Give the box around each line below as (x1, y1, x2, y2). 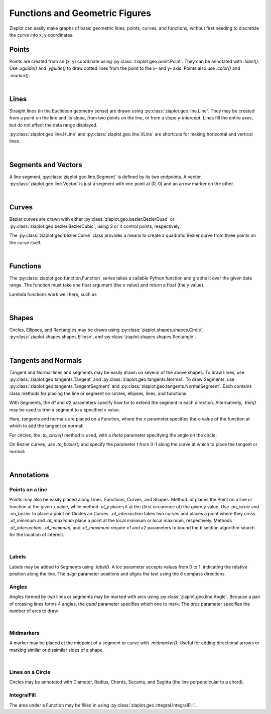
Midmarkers (9, 630, 40, 637)
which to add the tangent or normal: (9, 423, 84, 429)
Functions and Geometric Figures (9, 8, 152, 19)
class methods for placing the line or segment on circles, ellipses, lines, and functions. (9, 390, 188, 396)
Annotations (9, 471, 49, 479)
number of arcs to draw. (9, 608, 59, 614)
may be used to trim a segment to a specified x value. (9, 406, 120, 412)
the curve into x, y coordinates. (9, 32, 74, 38)
